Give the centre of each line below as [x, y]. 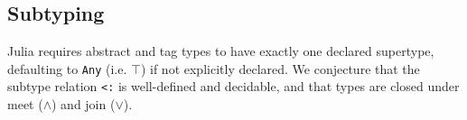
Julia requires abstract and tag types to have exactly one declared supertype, [221, 51]
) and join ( [84, 104]
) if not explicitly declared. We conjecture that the [280, 68]
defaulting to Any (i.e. [67, 68]
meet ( [25, 104]
